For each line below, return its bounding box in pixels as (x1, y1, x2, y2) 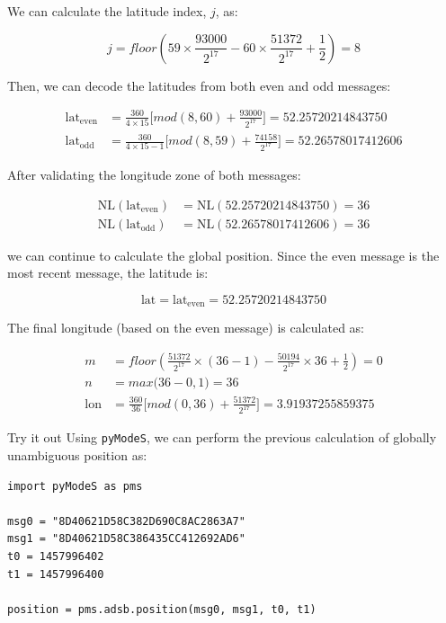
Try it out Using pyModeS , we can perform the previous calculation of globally (7, 428, 437, 447)
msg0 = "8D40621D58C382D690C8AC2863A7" (7, 514, 245, 528)
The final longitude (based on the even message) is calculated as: (7, 318, 365, 337)
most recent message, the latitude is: (7, 263, 209, 282)
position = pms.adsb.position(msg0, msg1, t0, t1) (7, 602, 317, 616)
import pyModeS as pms (7, 479, 143, 493)
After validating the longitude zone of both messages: (7, 165, 301, 184)
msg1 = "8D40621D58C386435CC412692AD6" (7, 532, 245, 546)
